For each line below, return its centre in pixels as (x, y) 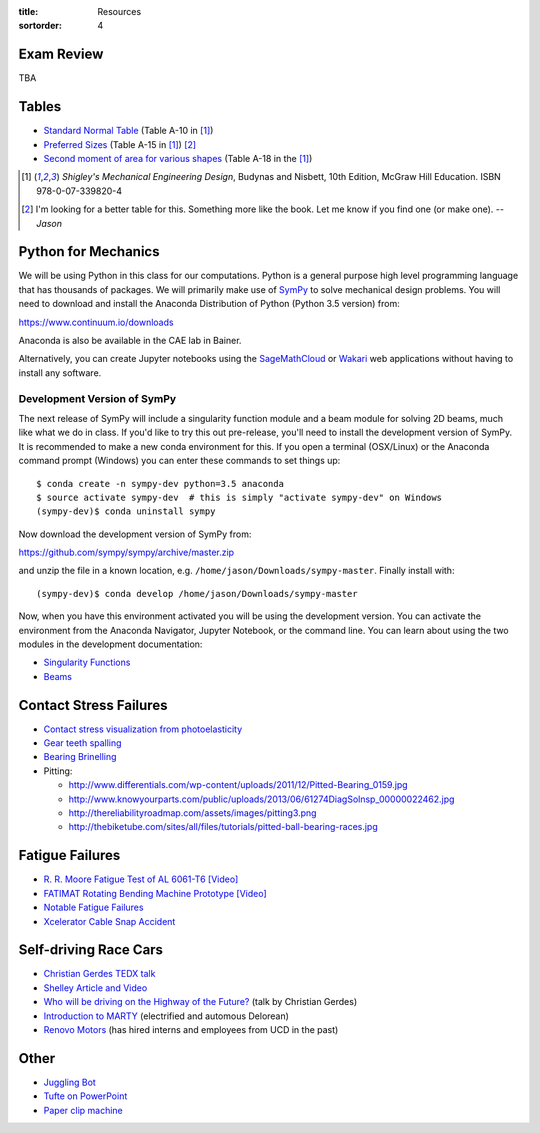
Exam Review (61, 54)
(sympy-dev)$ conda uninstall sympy (126, 511)
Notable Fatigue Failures (93, 907)
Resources (119, 11)
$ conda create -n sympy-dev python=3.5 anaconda (160, 483)
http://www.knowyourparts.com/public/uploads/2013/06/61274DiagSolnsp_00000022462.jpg (261, 799)
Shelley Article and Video (95, 987)
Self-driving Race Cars (91, 950)
